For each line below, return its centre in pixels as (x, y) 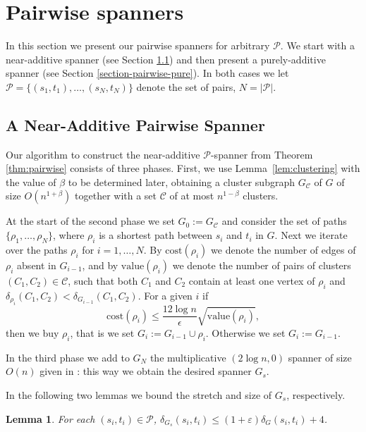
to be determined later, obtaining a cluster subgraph (181, 181)
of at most (192, 196)
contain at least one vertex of (252, 280)
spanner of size (320, 357)
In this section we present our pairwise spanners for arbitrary (138, 45)
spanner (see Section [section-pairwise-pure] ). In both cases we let (147, 73)
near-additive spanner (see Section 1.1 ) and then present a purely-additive (166, 59)
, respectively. (316, 394)
